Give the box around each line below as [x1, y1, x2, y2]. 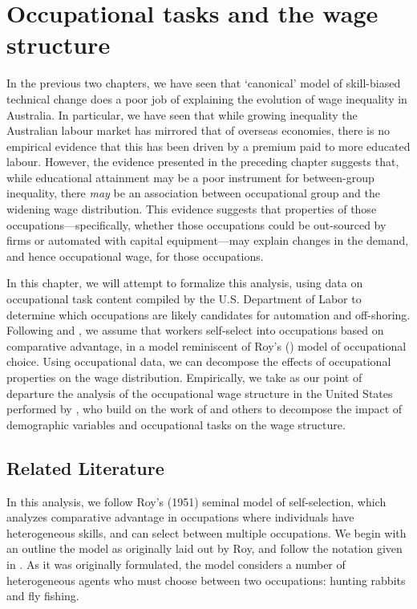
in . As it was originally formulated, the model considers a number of [6, 555, 346, 572]
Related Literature [6, 455, 164, 480]
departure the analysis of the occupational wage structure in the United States [6, 384, 393, 401]
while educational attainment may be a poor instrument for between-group [6, 168, 374, 185]
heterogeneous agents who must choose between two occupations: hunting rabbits [6, 571, 406, 588]
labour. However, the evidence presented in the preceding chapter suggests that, [6, 153, 399, 170]
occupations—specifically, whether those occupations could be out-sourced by [6, 216, 387, 233]
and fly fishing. [6, 587, 79, 604]
